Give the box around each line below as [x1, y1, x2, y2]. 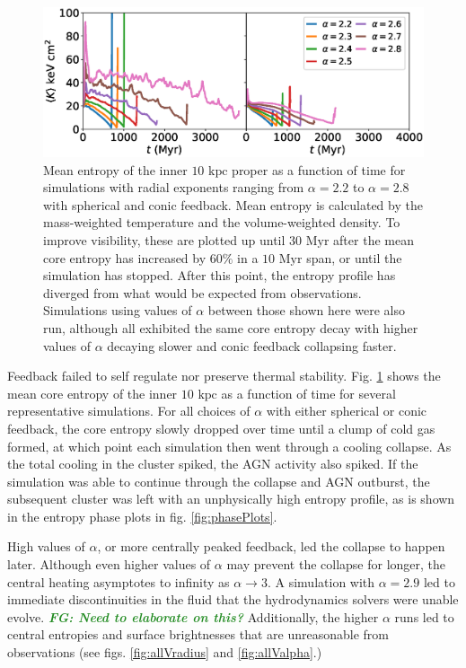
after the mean [333, 230, 414, 249]
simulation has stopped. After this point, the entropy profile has [43, 266, 396, 285]
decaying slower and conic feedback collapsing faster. [107, 336, 397, 355]
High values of [7, 537, 85, 556]
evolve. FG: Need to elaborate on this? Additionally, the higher [7, 607, 379, 626]
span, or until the [306, 248, 402, 267]
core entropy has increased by [43, 248, 207, 267]
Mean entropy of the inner [43, 160, 188, 179]
